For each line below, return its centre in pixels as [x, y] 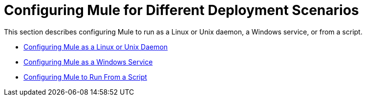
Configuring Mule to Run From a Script [85, 77]
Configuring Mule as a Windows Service [88, 62]
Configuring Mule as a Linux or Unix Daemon [96, 47]
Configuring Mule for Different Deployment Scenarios [182, 10]
